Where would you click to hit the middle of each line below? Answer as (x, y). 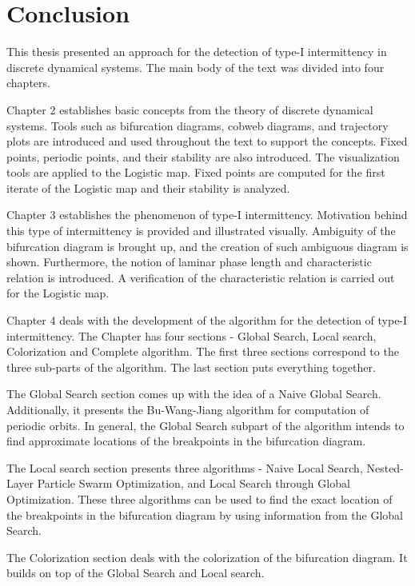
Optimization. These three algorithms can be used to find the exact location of (200, 498)
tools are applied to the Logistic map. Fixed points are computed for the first (196, 172)
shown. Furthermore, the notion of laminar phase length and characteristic (189, 262)
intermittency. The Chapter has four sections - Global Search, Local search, (192, 335)
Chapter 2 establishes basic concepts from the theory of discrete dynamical (190, 109)
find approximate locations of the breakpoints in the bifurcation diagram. (186, 441)
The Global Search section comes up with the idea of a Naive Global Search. (194, 394)
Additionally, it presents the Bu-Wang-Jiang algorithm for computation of (188, 409)
